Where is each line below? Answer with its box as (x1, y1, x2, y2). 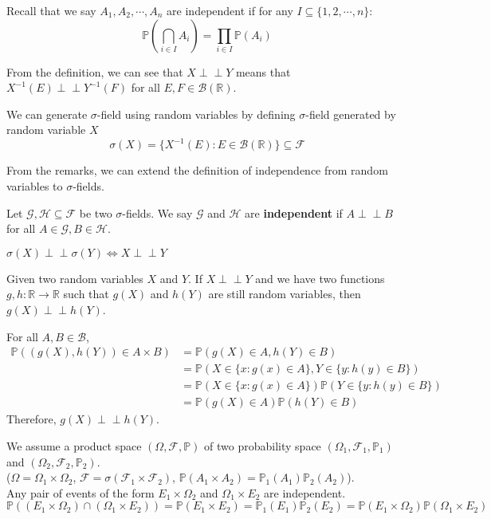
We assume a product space (6, 437, 142, 454)
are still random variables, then (208, 285, 361, 302)
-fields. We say (122, 204, 193, 221)
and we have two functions (255, 269, 385, 286)
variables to (6, 178, 63, 195)
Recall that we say (6, 2, 96, 18)
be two (79, 204, 112, 221)
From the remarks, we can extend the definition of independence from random (6, 162, 388, 179)
